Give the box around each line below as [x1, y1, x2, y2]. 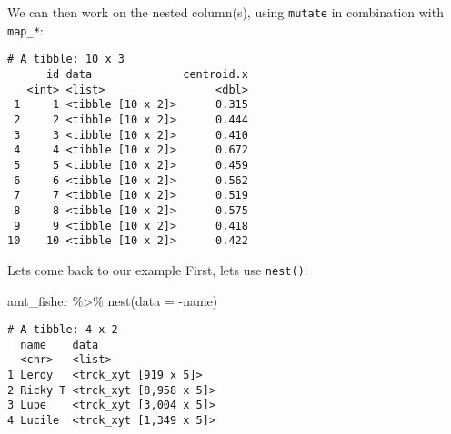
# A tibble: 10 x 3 [7, 53, 125, 66]
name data [20, 338, 99, 351]
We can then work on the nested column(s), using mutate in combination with [7, 3, 444, 21]
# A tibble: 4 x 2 [7, 323, 118, 337]
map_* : [7, 20, 44, 39]
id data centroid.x [45, 67, 248, 81]
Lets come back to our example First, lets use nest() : [7, 260, 308, 279]
